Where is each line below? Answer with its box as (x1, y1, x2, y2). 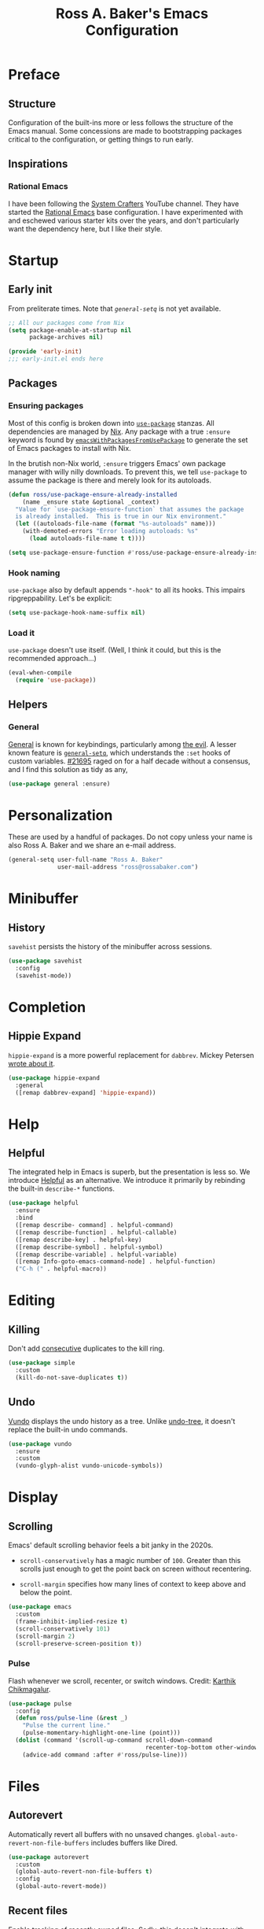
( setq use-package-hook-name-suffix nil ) (8, 609, 146, 617)
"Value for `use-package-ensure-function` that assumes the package (15, 505, 244, 513)
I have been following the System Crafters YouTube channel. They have (8, 198, 240, 209)
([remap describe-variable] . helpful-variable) (15, 1251, 178, 1258)
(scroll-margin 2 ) (15, 1632, 76, 1640)
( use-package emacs (8, 1603, 72, 1611)
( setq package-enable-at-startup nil (8, 326, 132, 334)
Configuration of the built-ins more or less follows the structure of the (8, 118, 233, 127)
